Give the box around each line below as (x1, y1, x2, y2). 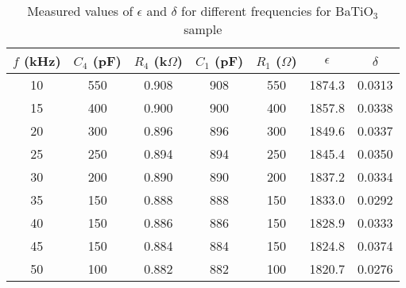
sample (184, 20, 222, 38)
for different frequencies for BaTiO (180, 2, 373, 20)
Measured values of (27, 2, 133, 20)
